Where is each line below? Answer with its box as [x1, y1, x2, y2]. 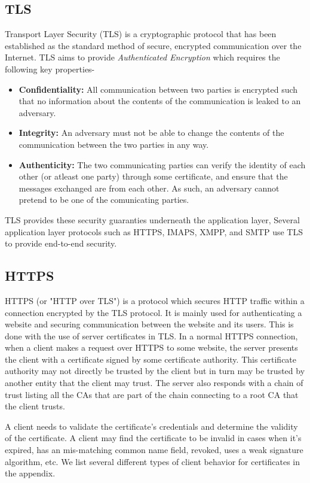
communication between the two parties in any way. [19, 138, 209, 150]
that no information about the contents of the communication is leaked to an [19, 95, 301, 107]
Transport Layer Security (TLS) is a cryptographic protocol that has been [5, 28, 277, 40]
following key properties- [5, 62, 95, 75]
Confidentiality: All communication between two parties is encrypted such [19, 83, 298, 95]
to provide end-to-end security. [5, 237, 117, 250]
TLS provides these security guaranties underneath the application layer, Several [5, 213, 300, 226]
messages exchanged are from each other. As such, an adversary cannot [19, 181, 280, 194]
